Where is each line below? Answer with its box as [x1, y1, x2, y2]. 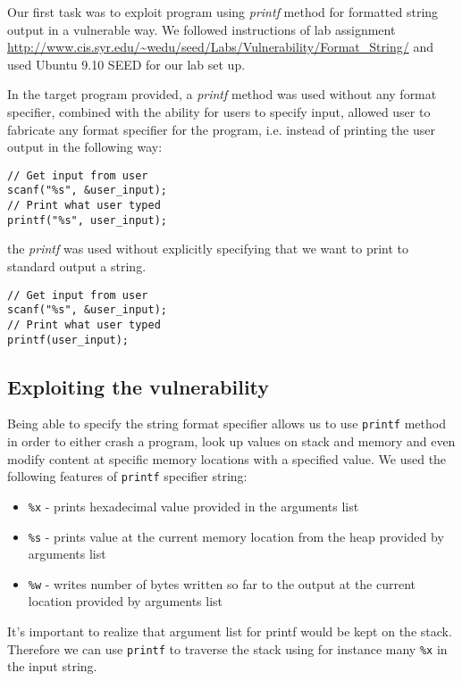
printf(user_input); [7, 333, 130, 346]
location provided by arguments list [28, 592, 223, 610]
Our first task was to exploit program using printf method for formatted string [7, 3, 439, 21]
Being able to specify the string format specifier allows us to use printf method [7, 414, 446, 433]
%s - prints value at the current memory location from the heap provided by [28, 527, 444, 545]
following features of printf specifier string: [7, 467, 248, 486]
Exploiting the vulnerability [7, 372, 270, 400]
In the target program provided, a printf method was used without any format [7, 85, 437, 104]
